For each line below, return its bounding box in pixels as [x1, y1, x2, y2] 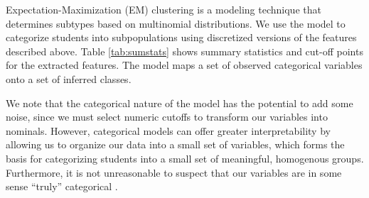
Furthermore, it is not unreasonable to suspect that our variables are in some [6, 165, 342, 180]
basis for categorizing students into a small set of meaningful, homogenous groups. [6, 150, 364, 165]
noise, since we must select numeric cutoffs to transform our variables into [6, 109, 328, 124]
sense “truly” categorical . [6, 179, 118, 194]
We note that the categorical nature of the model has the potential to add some [6, 95, 353, 110]
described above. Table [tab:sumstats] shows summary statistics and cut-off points [6, 43, 363, 58]
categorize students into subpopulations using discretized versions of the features [6, 30, 357, 45]
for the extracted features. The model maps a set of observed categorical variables [6, 57, 363, 72]
